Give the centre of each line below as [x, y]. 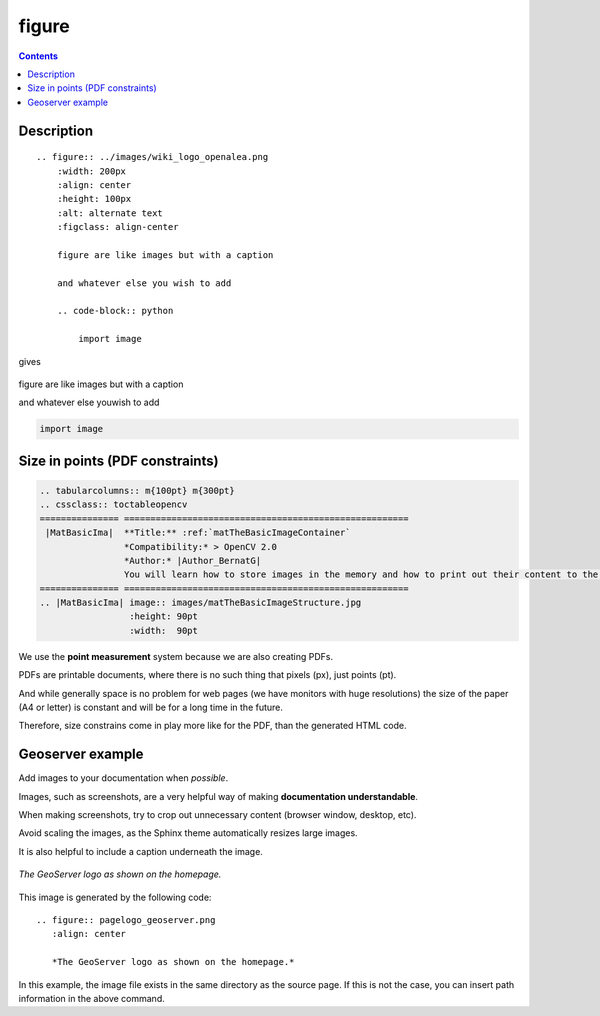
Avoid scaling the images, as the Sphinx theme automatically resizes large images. [188, 833]
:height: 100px [94, 199]
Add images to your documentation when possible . [123, 778]
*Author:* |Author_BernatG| [192, 560]
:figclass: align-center [117, 227]
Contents [38, 56]
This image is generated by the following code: [115, 897]
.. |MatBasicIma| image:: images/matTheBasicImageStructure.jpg [200, 603]
